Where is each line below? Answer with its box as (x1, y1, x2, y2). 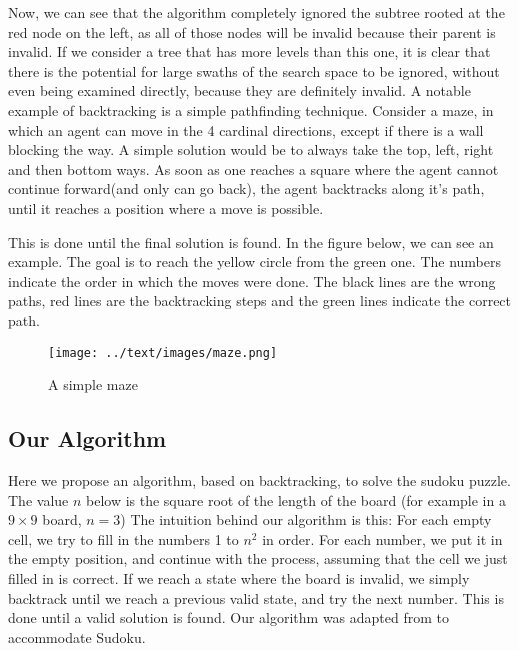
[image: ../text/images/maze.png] (48, 345, 278, 360)
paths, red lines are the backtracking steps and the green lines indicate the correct (8, 290, 512, 311)
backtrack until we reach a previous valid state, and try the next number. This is (8, 587, 504, 608)
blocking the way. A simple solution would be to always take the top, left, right (8, 139, 494, 160)
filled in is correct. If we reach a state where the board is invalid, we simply (8, 567, 470, 588)
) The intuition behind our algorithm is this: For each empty (120, 509, 492, 530)
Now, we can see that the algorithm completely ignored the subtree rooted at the (8, 2, 505, 22)
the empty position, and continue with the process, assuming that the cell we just (8, 548, 508, 569)
